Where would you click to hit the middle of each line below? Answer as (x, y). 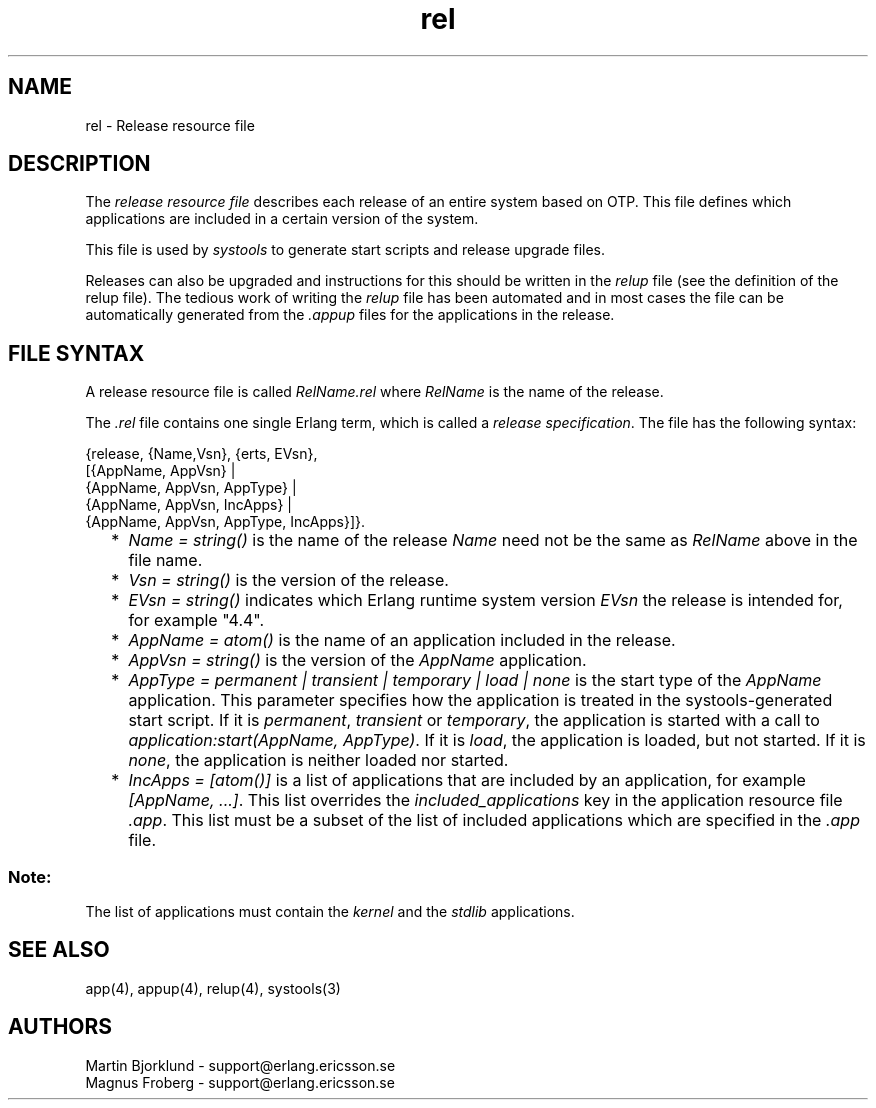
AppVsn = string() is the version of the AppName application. (357, 660)
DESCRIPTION (79, 164)
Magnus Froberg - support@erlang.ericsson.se (240, 1082)
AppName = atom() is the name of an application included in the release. (402, 640)
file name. (165, 560)
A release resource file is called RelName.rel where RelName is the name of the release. (374, 392)
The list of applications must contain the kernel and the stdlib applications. (330, 912)
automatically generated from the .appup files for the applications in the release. (350, 315)
